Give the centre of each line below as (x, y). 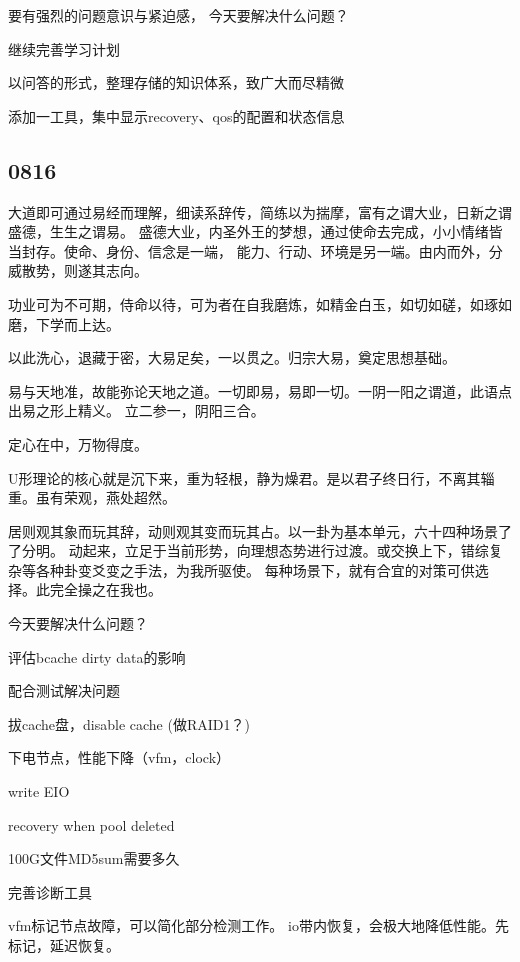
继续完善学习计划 (64, 48)
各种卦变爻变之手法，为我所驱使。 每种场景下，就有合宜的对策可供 (255, 569)
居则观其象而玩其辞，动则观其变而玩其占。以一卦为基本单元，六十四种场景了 (260, 530)
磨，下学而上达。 (64, 323)
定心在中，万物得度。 (78, 443)
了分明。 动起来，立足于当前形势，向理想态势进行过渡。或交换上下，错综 (248, 550)
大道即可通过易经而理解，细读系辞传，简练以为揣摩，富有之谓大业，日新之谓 (260, 211)
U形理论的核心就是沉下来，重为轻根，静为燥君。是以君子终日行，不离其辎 (251, 477)
